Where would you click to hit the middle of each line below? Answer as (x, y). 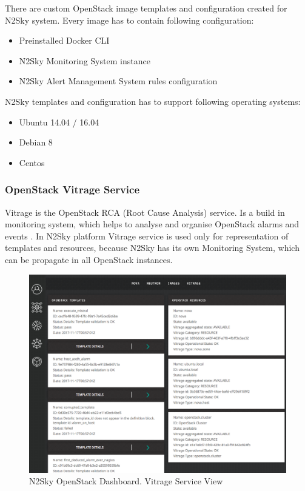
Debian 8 (36, 142)
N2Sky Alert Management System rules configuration (118, 81)
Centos (32, 162)
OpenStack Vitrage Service (72, 189)
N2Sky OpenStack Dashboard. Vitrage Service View (126, 481)
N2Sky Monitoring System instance (85, 60)
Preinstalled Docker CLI (64, 40)
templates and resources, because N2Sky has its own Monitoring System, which (152, 248)
